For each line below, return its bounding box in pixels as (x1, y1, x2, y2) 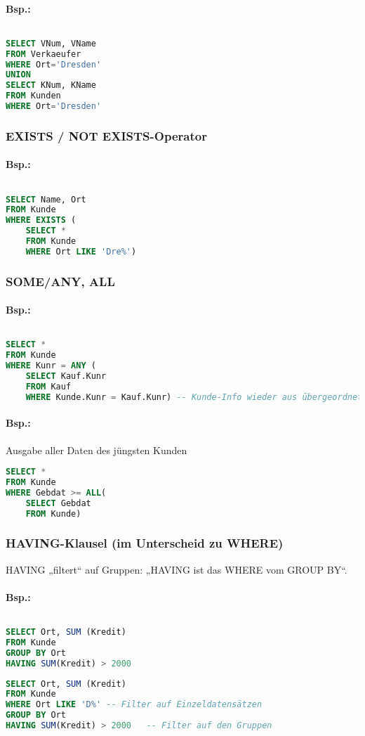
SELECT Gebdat (25, 498, 91, 508)
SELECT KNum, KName (6, 80, 96, 91)
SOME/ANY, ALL (6, 272, 115, 290)
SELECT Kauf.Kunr (25, 371, 107, 382)
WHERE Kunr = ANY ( (6, 361, 96, 371)
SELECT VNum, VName (6, 38, 96, 49)
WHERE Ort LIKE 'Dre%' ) (25, 246, 137, 257)
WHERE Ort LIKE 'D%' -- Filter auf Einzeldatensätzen (6, 699, 263, 710)
